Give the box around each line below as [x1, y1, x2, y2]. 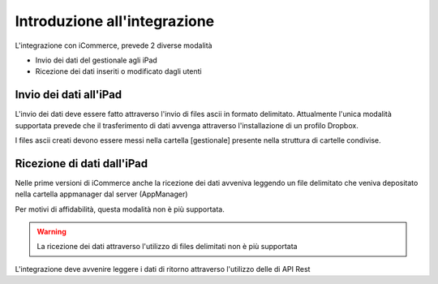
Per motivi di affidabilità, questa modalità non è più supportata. [15, 204, 225, 214]
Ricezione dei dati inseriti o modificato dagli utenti [35, 67, 202, 76]
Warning [36, 227, 67, 237]
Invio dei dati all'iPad [15, 88, 122, 101]
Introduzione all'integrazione [15, 12, 215, 30]
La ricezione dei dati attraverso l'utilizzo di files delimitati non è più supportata [36, 242, 298, 252]
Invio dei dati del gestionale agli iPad [35, 55, 157, 65]
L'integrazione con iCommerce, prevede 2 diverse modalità [15, 41, 213, 50]
